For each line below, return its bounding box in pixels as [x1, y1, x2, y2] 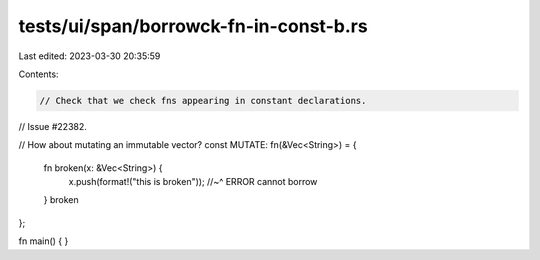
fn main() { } [18, 235, 69, 247]
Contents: [18, 68, 59, 80]
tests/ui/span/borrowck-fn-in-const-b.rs [18, 15, 369, 37]
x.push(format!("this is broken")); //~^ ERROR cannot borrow [68, 176, 318, 188]
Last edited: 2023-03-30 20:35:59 [18, 50, 161, 62]
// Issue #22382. [18, 120, 87, 132]
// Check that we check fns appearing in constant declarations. [39, 95, 367, 106]
